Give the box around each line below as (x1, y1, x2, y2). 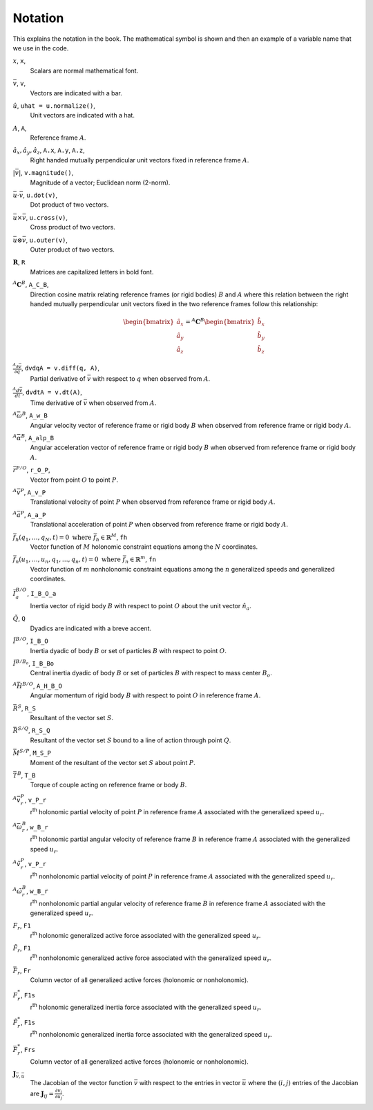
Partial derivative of (30, 375, 86, 383)
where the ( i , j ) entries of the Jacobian (247, 1079, 358, 1087)
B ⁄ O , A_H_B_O (21, 681, 62, 690)
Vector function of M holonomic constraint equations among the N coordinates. (30, 543, 258, 551)
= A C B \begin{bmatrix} (185, 317, 256, 326)
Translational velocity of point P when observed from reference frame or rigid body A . (30, 498, 276, 506)
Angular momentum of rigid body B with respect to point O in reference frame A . (30, 691, 261, 699)
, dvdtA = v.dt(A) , (21, 388, 83, 396)
